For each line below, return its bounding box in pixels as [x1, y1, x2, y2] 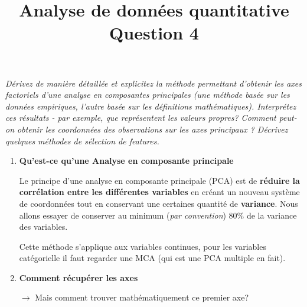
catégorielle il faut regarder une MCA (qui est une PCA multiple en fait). [19, 252, 286, 264]
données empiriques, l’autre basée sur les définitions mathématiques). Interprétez [5, 100, 296, 112]
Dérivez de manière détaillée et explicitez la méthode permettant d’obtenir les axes [5, 77, 302, 89]
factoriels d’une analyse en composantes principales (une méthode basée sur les [5, 88, 290, 101]
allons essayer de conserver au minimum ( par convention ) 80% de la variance [19, 209, 297, 221]
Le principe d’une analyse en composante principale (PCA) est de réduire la [19, 174, 300, 186]
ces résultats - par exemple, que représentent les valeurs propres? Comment [5, 111, 276, 124]
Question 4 [109, 21, 199, 45]
